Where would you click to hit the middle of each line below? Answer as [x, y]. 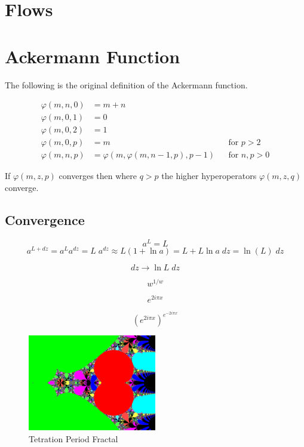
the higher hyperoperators [209, 176]
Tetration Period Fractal [73, 438]
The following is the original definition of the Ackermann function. [126, 84]
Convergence [45, 219]
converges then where [98, 176]
